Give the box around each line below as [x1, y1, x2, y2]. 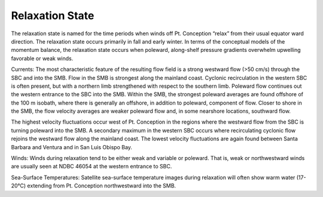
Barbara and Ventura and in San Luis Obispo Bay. [11, 143, 133, 150]
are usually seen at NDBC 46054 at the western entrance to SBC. [11, 163, 172, 170]
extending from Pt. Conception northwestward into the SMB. [27, 182, 176, 189]
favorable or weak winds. [11, 54, 74, 62]
